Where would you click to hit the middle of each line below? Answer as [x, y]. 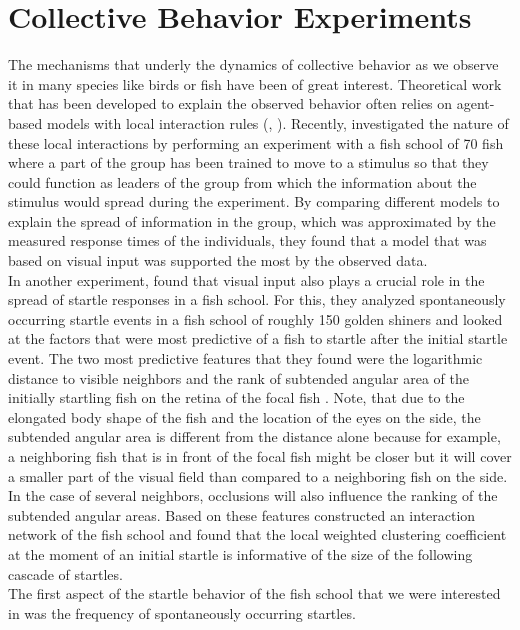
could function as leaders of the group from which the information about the [242, 181]
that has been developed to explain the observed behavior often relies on [230, 103]
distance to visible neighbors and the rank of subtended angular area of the [238, 377]
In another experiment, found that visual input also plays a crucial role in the [246, 279]
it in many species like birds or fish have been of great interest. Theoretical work [255, 83]
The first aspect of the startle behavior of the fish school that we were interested [254, 593]
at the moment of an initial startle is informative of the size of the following [240, 553]
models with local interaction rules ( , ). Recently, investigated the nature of [277, 122]
